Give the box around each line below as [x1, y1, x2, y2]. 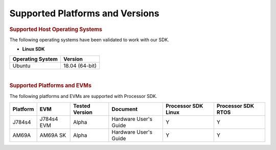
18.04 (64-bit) [63, 62, 97, 69]
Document [111, 106, 138, 113]
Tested [73, 103, 90, 110]
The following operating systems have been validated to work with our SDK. [9, 36, 170, 43]
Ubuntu [12, 62, 31, 69]
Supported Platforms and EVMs [9, 82, 92, 89]
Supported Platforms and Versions [9, 8, 159, 19]
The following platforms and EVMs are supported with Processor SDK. [9, 93, 158, 99]
